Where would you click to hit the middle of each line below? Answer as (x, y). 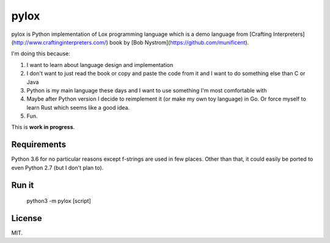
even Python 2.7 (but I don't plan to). (57, 167)
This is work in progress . (43, 127)
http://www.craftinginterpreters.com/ (60, 42)
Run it (23, 185)
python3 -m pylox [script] (59, 201)
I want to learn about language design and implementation (100, 65)
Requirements (39, 145)
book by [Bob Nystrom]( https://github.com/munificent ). (179, 42)
